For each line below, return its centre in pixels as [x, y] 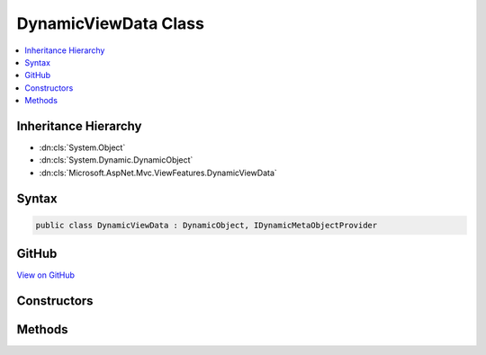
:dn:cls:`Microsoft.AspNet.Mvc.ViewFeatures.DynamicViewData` [158, 173]
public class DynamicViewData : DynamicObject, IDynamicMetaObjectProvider [207, 225]
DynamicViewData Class [110, 23]
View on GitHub [46, 275]
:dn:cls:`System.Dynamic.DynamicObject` [116, 160]
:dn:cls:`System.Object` [82, 147]
